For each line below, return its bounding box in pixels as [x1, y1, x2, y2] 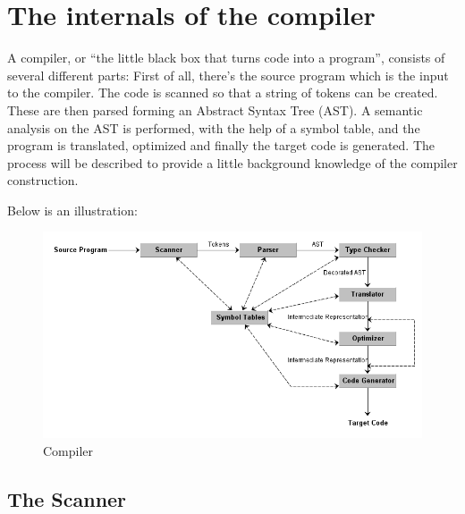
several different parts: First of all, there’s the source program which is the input [7, 65, 449, 84]
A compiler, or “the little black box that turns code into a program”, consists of [7, 48, 445, 67]
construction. [7, 171, 79, 190]
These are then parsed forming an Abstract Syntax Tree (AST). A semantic [7, 100, 423, 119]
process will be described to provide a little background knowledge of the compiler [7, 153, 458, 172]
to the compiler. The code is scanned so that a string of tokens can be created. [7, 83, 438, 102]
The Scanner [7, 485, 127, 512]
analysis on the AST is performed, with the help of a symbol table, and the [7, 118, 420, 137]
